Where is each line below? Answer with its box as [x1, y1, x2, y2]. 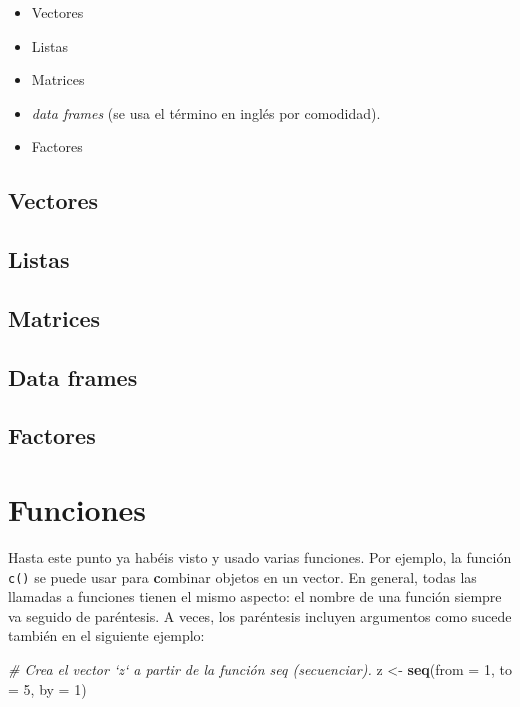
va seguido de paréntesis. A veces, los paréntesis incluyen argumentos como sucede [8, 605, 512, 626]
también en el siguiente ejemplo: [8, 625, 205, 646]
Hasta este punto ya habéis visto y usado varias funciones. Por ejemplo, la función [8, 547, 512, 567]
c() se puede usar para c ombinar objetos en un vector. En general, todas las [8, 566, 477, 587]
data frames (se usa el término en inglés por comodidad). [31, 102, 381, 123]
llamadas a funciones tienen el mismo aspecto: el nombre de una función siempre [8, 586, 502, 607]
